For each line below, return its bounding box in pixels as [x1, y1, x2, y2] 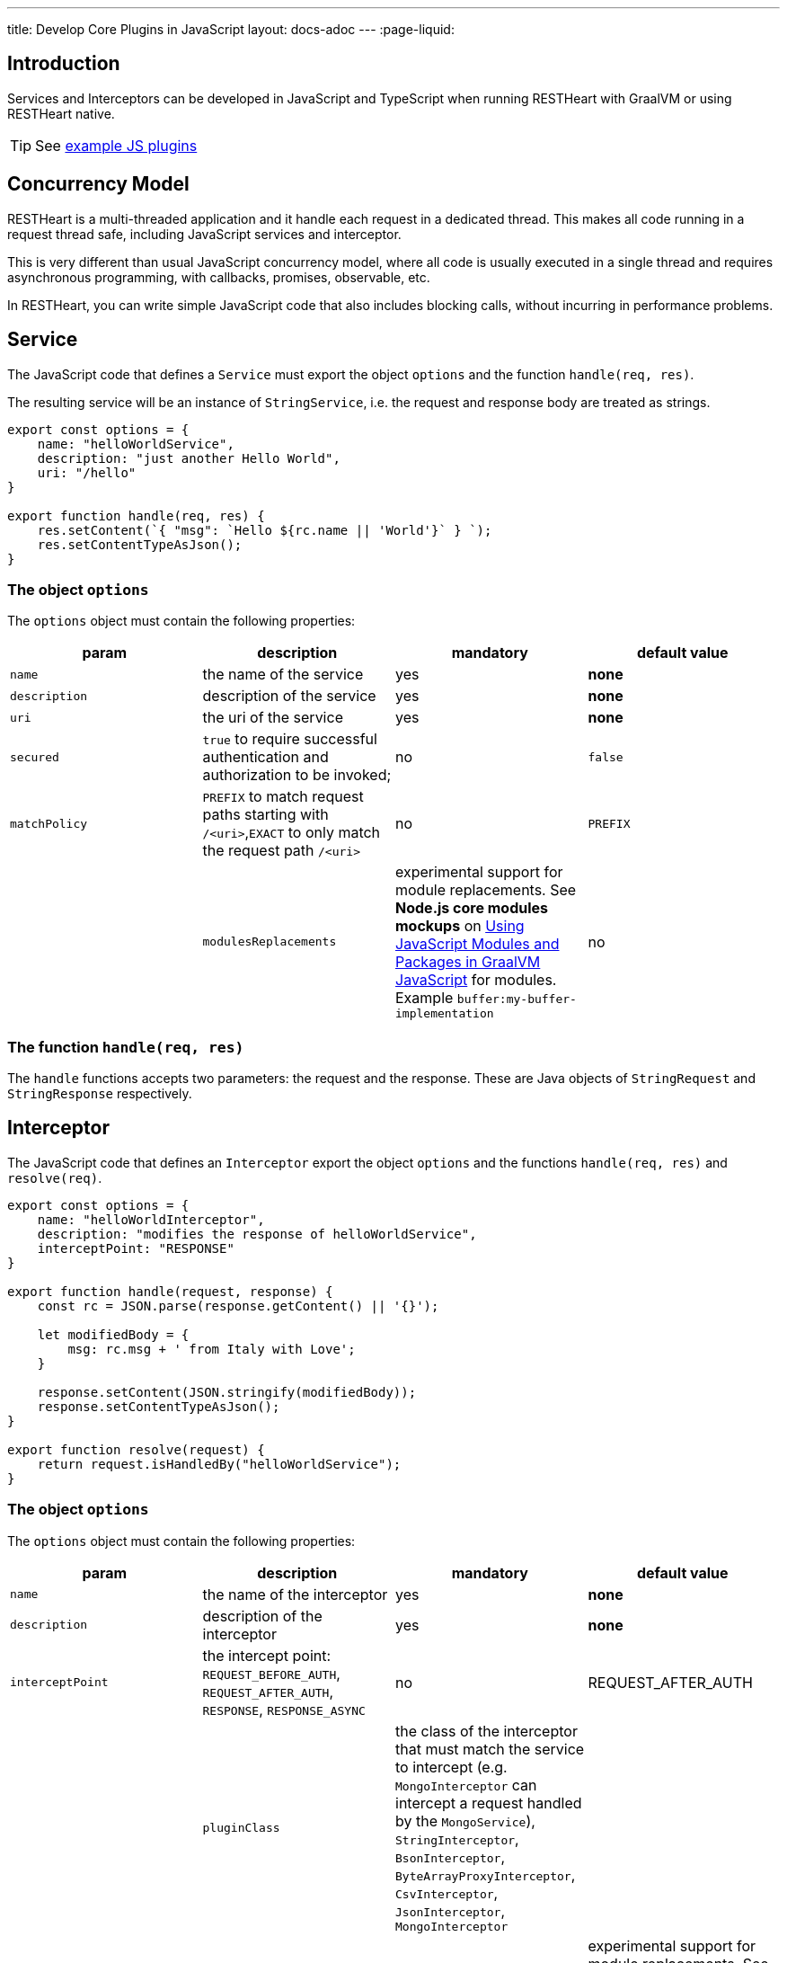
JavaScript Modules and [395, 935, 560, 954]
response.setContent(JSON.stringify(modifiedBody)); [37, 1384, 417, 1399]
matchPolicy [10, 816, 88, 830]
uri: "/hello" [37, 465, 137, 480]
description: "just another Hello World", [37, 450, 340, 466]
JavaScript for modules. [395, 971, 557, 990]
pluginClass [202, 1820, 280, 1834]
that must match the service [395, 1739, 585, 1758]
